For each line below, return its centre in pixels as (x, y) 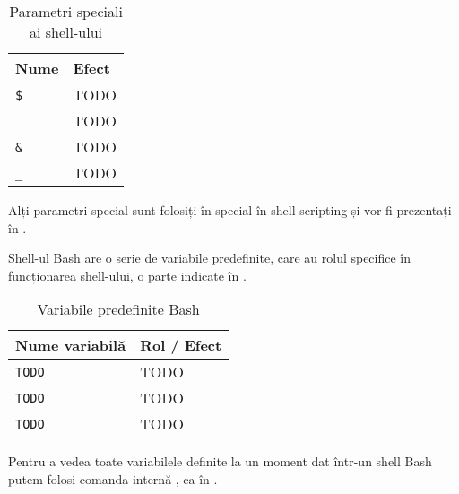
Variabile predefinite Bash (118, 309)
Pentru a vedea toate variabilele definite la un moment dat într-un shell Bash (220, 461)
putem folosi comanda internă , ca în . (113, 478)
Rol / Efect (181, 345)
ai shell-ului (66, 32)
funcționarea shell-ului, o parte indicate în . (127, 275)
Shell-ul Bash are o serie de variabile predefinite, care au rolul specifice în (210, 258)
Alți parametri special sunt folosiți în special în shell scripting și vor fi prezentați (230, 210)
